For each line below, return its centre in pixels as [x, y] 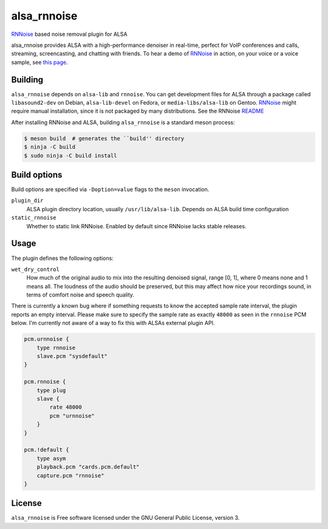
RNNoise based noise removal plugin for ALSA [69, 34]
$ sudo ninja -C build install [71, 156]
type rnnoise [56, 348]
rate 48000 [66, 407]
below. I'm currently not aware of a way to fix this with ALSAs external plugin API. [113, 323]
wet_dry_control [36, 269]
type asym [51, 458]
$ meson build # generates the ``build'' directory [104, 138]
